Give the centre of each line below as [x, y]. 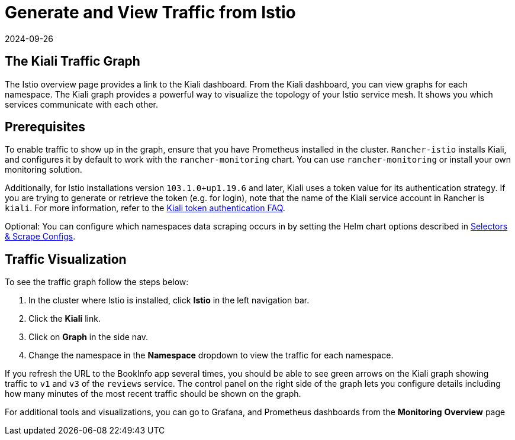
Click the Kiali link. [65, 319]
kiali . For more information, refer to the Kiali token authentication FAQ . [145, 208]
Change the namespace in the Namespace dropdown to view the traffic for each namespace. [211, 355]
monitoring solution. [44, 170]
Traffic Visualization [66, 259]
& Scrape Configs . [40, 237]
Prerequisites [45, 127]
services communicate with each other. [82, 104]
